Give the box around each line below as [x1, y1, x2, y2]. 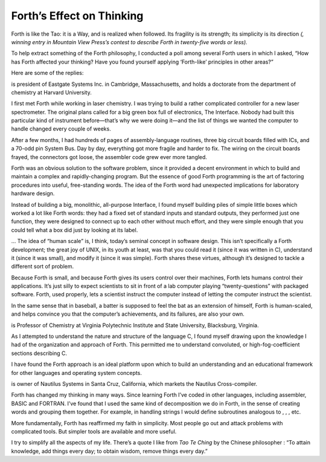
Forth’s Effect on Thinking [11, 9, 144, 22]
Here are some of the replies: [11, 70, 84, 77]
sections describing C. [11, 350, 68, 357]
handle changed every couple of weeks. [11, 125, 111, 132]
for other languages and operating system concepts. [11, 369, 142, 376]
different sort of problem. [11, 263, 74, 270]
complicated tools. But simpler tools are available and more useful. [11, 428, 177, 435]
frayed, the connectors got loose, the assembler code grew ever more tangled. [11, 153, 208, 160]
